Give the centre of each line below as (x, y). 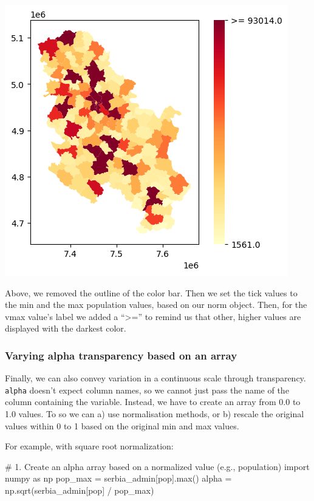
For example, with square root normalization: (89, 446)
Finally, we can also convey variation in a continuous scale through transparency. (155, 378)
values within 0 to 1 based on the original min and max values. (122, 425)
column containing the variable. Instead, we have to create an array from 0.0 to (153, 402)
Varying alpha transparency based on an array (121, 355)
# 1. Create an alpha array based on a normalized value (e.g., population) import (157, 466)
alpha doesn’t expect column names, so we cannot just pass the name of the (147, 390)
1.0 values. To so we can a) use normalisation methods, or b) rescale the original (155, 414)
